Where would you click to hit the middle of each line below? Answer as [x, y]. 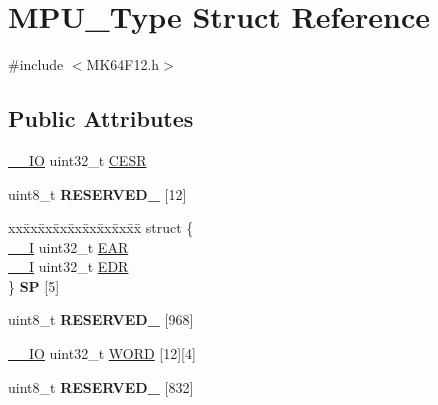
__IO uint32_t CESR [77, 159]
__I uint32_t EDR [68, 266]
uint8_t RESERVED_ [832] [101, 386]
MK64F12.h [123, 64]
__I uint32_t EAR [68, 246]
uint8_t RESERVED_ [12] [97, 193]
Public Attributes [101, 118]
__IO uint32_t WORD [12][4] [102, 353]
